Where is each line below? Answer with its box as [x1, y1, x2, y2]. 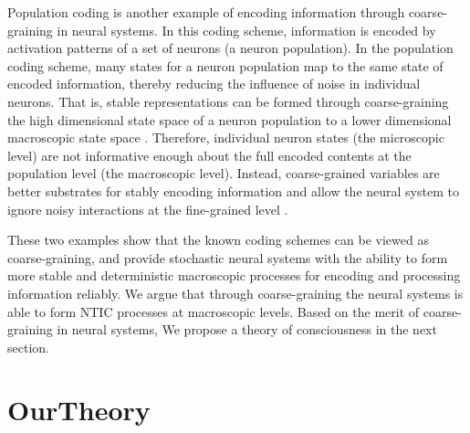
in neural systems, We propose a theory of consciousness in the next [57, 320, 437, 339]
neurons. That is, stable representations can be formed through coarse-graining [7, 91, 449, 111]
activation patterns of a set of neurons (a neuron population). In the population [7, 38, 454, 58]
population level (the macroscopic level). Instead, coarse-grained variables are [7, 164, 440, 183]
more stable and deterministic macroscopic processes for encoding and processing [7, 266, 461, 285]
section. [7, 337, 49, 356]
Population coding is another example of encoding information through [7, 3, 405, 21]
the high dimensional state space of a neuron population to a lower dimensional [7, 110, 452, 129]
